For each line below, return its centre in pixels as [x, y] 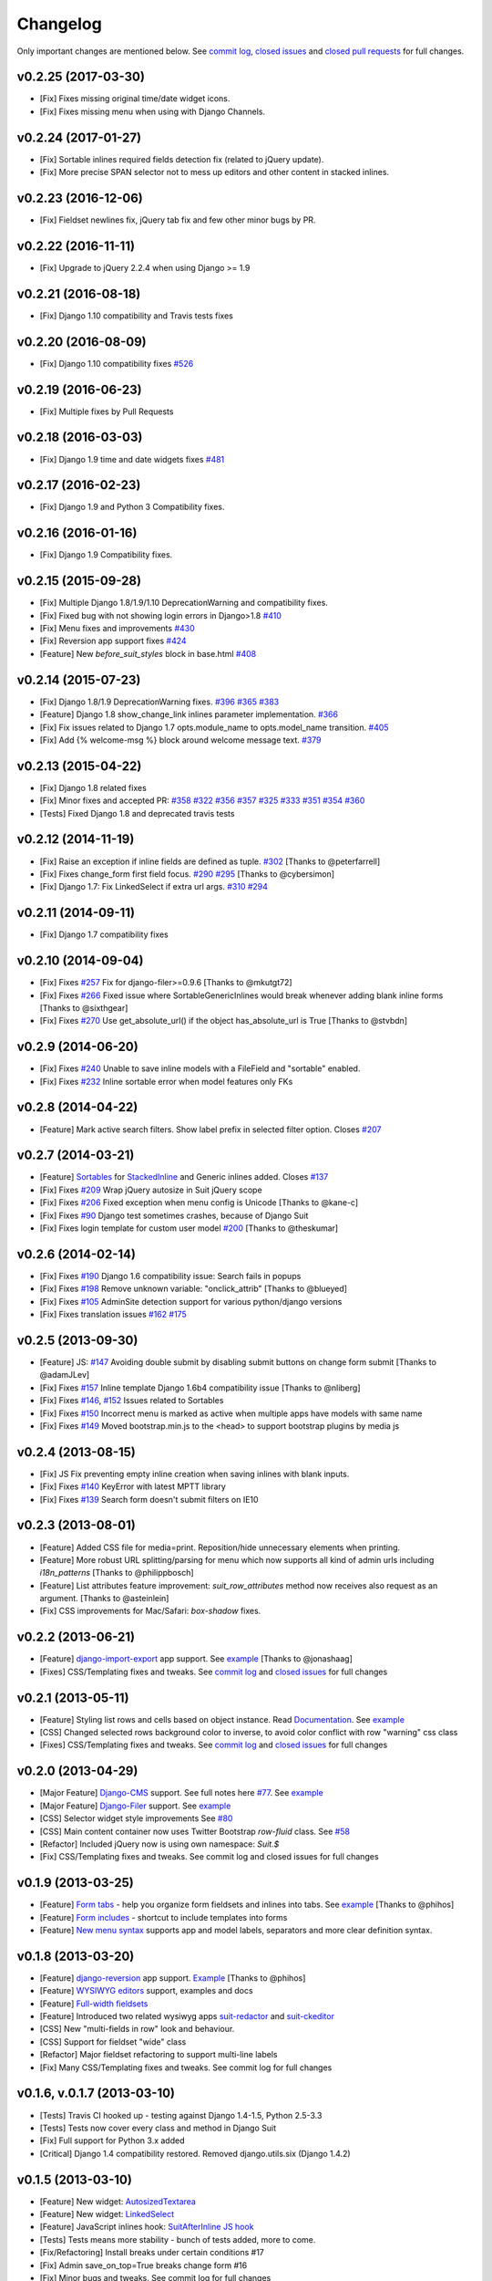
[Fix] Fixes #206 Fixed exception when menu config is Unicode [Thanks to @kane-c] [199, 1203]
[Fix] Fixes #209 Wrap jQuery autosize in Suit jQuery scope [151, 1190]
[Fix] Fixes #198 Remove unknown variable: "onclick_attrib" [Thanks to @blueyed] [194, 1289]
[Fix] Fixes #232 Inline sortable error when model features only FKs [166, 1081]
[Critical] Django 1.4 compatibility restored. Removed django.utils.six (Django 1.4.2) [195, 2153]
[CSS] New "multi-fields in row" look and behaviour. [137, 2029]
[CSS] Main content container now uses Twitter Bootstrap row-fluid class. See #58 [195, 1831]
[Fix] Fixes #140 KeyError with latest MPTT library [133, 1486]
